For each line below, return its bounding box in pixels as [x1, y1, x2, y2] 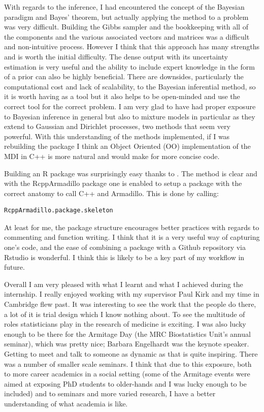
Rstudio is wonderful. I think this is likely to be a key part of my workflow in [4, 251, 245, 262]
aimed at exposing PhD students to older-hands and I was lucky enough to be [4, 378, 247, 389]
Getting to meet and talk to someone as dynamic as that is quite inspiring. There [4, 348, 258, 359]
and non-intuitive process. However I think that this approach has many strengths [4, 41, 260, 52]
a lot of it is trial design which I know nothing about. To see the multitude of [4, 308, 245, 319]
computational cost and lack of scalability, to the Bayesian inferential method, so [4, 81, 256, 91]
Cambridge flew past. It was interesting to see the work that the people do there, [4, 299, 256, 309]
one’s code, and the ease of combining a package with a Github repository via [4, 242, 246, 252]
